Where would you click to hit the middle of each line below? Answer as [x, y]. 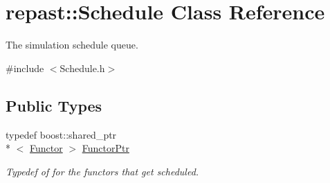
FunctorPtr [106, 148]
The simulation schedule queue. [72, 45]
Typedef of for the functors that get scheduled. [102, 171]
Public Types [54, 105]
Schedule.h [82, 68]
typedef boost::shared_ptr [61, 134]
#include [25, 68]
